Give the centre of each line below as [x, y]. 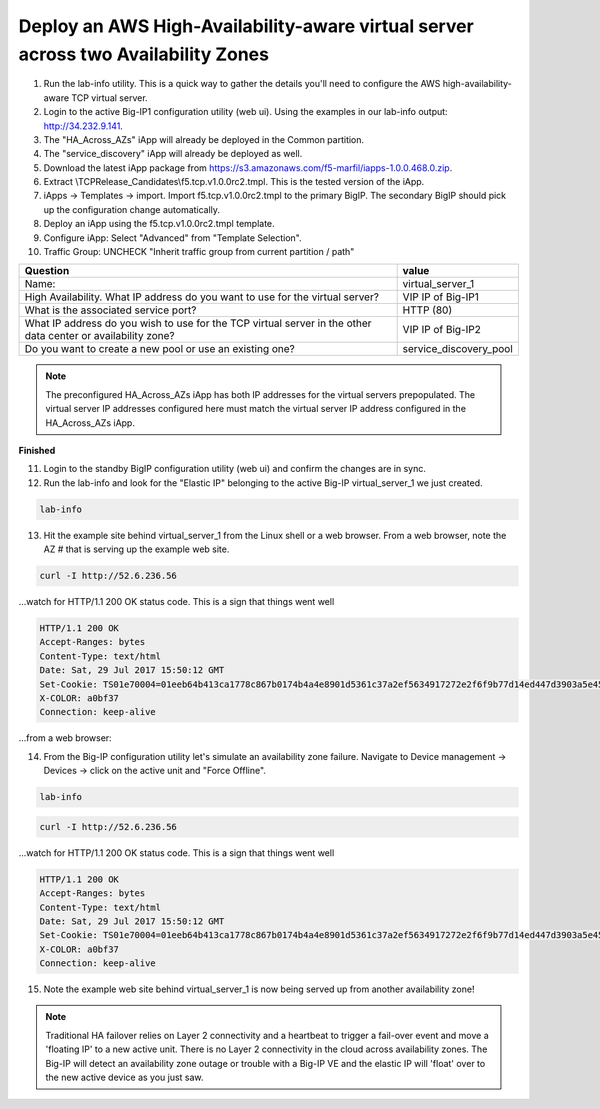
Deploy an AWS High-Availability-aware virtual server [246, 26]
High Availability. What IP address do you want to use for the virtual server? [202, 297]
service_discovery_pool [458, 349]
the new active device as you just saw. [124, 1077]
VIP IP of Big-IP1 [440, 297]
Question [47, 271]
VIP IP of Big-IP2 [442, 330]
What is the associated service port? [110, 310]
